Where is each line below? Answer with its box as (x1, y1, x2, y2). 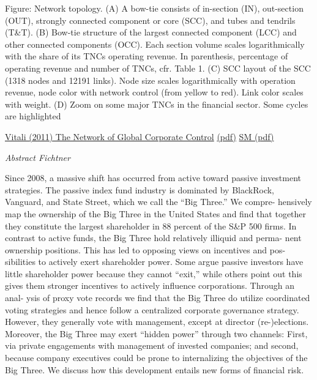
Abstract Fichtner (5, 151, 70, 163)
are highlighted (5, 110, 61, 122)
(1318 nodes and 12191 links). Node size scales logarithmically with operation (5, 73, 296, 86)
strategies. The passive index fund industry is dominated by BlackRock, (5, 183, 274, 196)
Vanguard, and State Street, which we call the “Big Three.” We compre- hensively (5, 195, 312, 208)
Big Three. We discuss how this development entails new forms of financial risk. (5, 363, 304, 376)
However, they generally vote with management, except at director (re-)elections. (5, 315, 309, 328)
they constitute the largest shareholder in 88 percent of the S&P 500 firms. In (5, 219, 297, 232)
